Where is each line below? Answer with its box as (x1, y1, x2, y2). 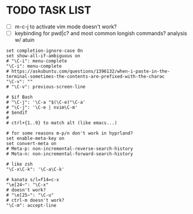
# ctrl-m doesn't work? (6, 197, 65, 203)
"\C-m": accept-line (6, 203, 57, 209)
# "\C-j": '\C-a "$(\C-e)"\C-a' (6, 100, 86, 106)
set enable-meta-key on (6, 136, 65, 141)
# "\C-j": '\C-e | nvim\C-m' (6, 104, 78, 111)
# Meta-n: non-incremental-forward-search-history (6, 151, 133, 157)
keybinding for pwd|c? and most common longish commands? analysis (14, 30, 188, 37)
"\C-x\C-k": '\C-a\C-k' (6, 166, 65, 173)
